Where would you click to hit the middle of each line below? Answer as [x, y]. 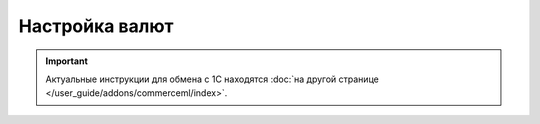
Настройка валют [96, 26]
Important [67, 61]
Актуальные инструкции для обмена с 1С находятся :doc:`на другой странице [212, 79]
